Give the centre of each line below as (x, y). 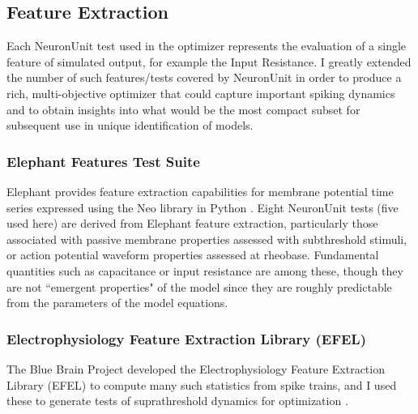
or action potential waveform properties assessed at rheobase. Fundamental (193, 255)
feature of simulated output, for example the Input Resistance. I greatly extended (209, 61)
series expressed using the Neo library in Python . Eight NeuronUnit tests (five (203, 207)
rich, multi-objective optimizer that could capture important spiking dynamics (201, 93)
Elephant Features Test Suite (103, 161)
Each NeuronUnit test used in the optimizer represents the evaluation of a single (207, 46)
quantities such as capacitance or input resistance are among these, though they (205, 270)
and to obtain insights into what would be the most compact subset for (183, 109)
